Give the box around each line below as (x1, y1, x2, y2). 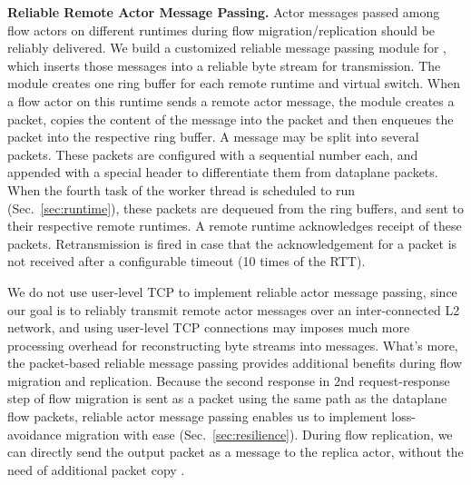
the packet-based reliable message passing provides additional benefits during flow (7, 353, 463, 372)
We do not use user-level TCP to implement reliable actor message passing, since (7, 282, 457, 301)
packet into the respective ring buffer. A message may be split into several (7, 127, 419, 146)
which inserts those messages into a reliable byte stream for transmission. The (7, 55, 441, 74)
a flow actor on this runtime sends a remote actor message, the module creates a (7, 91, 455, 110)
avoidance (7, 424, 62, 443)
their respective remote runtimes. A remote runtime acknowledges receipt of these (7, 216, 462, 235)
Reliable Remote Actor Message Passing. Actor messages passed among (7, 3, 440, 21)
